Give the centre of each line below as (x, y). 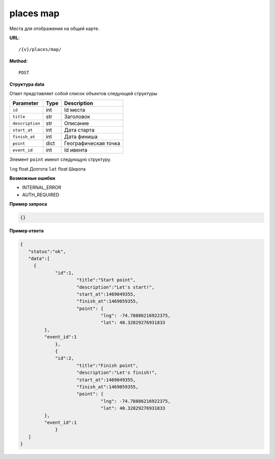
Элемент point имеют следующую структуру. (60, 159)
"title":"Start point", (106, 280)
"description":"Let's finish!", (117, 373)
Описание (76, 123)
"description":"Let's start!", (116, 287)
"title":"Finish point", (107, 365)
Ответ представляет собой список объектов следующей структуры (83, 93)
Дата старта (79, 130)
